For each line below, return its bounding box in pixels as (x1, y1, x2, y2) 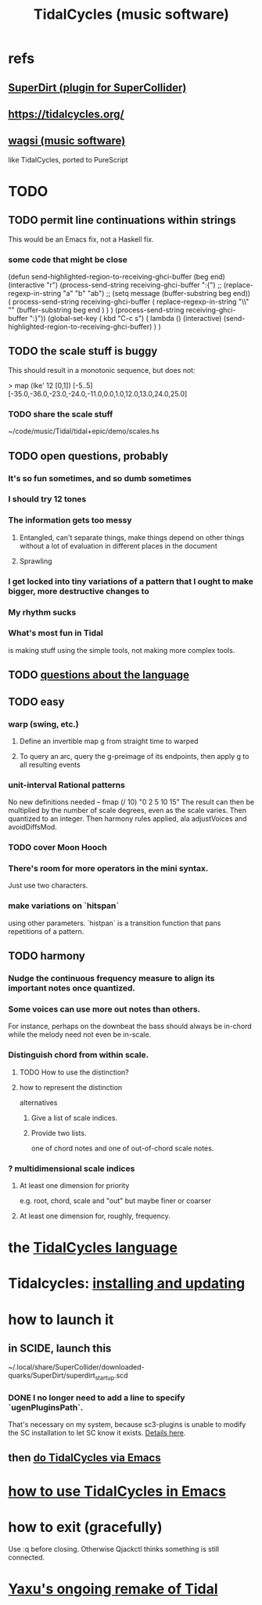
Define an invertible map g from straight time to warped (19, 736, 199, 746)
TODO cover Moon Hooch (8, 842, 107, 853)
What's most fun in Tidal (8, 628, 103, 639)
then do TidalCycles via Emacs (8, 1450, 162, 1465)
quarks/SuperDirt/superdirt (8, 1371, 95, 1381)
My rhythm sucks (8, 607, 77, 618)
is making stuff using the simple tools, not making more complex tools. (8, 645, 235, 655)
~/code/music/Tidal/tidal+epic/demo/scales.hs (8, 426, 160, 436)
